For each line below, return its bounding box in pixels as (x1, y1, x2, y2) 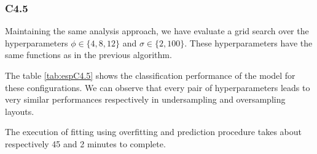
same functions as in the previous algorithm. (5, 48, 172, 61)
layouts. (5, 105, 34, 117)
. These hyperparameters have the (184, 36, 313, 49)
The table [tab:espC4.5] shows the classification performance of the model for (5, 69, 295, 81)
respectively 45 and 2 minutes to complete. (5, 137, 166, 150)
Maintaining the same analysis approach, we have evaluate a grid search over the (5, 24, 309, 37)
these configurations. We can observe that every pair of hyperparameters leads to (5, 81, 310, 94)
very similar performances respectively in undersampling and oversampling (5, 93, 286, 106)
